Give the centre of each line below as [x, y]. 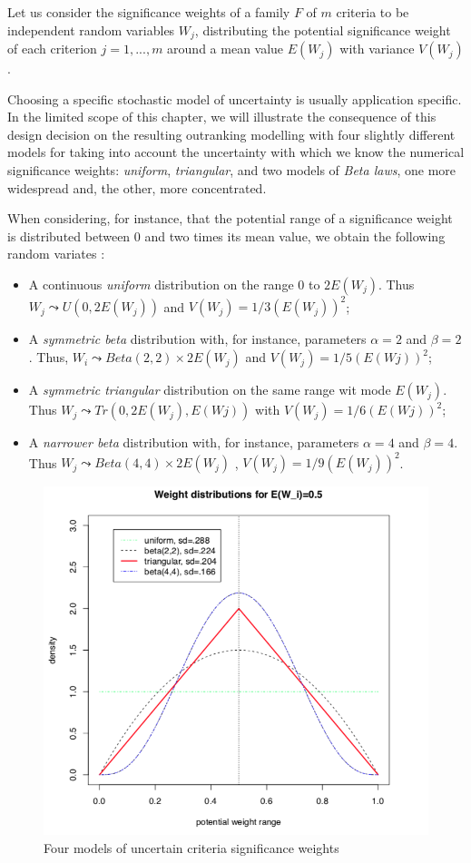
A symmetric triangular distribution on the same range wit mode [210, 390]
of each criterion [52, 49]
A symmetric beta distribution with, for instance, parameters [197, 339]
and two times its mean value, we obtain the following [295, 235]
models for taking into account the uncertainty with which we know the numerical [236, 152]
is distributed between [69, 235]
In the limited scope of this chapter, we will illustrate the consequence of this [222, 117]
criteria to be [373, 12]
